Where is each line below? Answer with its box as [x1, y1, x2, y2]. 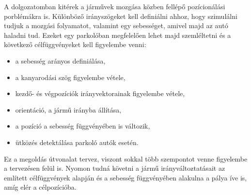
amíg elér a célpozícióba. [4, 182, 77, 192]
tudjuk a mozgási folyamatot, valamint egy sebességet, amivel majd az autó [4, 20, 228, 31]
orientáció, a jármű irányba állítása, [15, 104, 122, 114]
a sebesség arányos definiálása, [15, 55, 106, 65]
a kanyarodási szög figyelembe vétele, [15, 72, 125, 82]
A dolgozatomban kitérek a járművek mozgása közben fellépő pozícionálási [4, 1, 225, 11]
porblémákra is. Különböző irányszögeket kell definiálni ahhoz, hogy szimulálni [4, 11, 237, 21]
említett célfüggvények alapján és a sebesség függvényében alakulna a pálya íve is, [4, 172, 247, 182]
